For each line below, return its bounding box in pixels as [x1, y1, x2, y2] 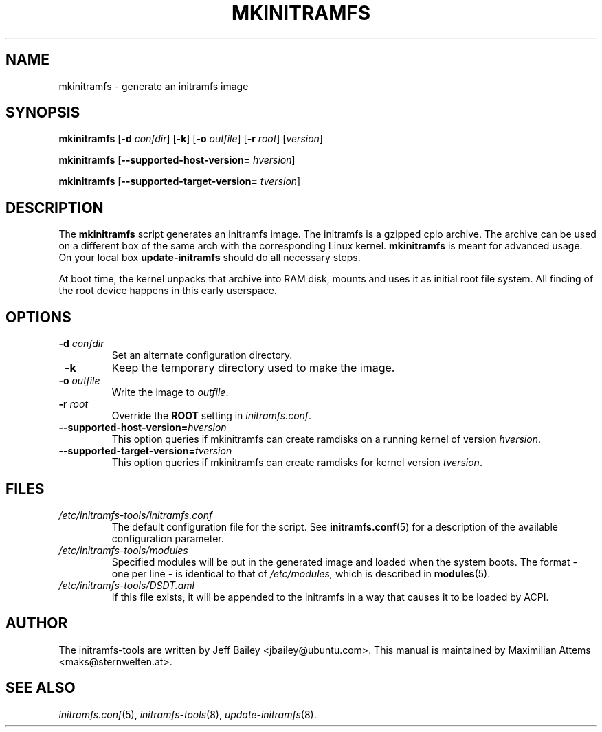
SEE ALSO [5, 679, 76, 697]
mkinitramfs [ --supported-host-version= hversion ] [58, 154, 296, 166]
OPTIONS [5, 308, 71, 326]
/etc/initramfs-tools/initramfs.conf [58, 509, 213, 521]
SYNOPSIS [5, 104, 80, 122]
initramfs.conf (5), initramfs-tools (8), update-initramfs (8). [58, 708, 317, 720]
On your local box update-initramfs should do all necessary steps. [58, 252, 361, 264]
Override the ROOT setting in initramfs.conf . [111, 410, 312, 422]
